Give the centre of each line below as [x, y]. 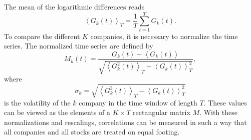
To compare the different [42, 36]
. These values [225, 102]
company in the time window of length [138, 102]
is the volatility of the [37, 102]
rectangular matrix [162, 112]
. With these [219, 112]
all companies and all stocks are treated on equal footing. [92, 132]
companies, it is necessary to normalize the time [164, 36]
